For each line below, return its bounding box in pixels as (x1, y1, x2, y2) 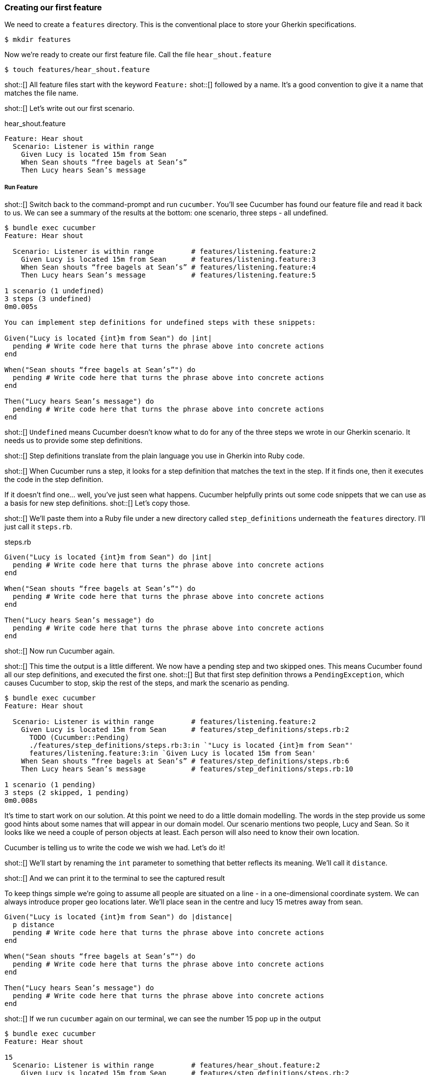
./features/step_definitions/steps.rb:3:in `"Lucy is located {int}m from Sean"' (29, 741, 354, 750)
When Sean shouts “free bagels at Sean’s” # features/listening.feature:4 (21, 263, 316, 272)
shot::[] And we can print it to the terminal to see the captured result (4, 874, 225, 883)
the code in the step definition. (4, 475, 103, 484)
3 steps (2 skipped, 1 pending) (4, 789, 129, 797)
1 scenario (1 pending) (4, 781, 96, 789)
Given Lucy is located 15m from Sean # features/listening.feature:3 (21, 255, 316, 264)
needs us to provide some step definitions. (4, 436, 143, 445)
